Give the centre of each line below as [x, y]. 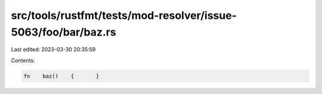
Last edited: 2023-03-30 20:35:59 [53, 50]
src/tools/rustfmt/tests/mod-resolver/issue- [124, 15]
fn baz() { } [61, 76]
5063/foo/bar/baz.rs [64, 32]
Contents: [23, 60]
